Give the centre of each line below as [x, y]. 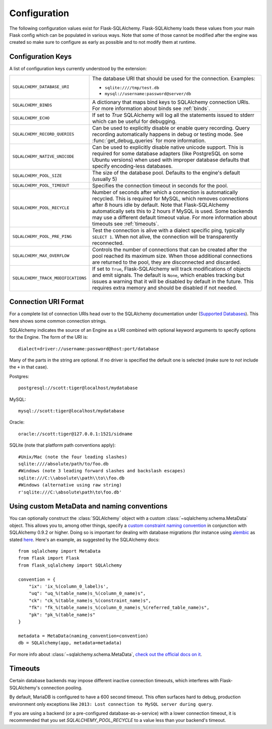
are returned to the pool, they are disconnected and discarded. [167, 262]
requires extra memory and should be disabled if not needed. [165, 287]
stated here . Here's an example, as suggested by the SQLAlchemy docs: [84, 539]
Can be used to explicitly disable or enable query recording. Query [171, 128]
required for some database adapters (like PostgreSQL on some [168, 153]
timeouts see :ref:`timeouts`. [126, 223]
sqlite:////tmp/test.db [132, 87]
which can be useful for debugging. [134, 121]
